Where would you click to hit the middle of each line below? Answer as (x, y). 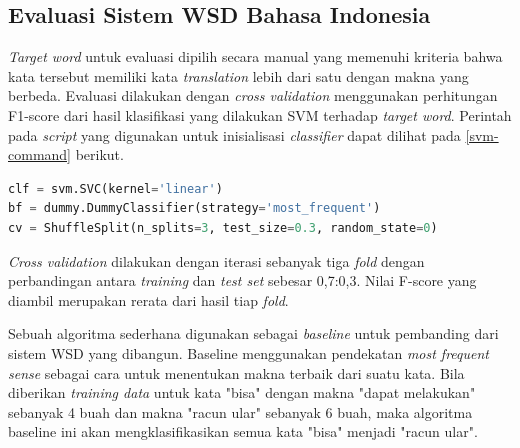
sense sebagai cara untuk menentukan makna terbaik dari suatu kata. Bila (236, 372)
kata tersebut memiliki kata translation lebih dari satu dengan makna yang (238, 75)
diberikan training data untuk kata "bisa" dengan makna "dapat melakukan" (242, 392)
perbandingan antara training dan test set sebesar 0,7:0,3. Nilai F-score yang (242, 280)
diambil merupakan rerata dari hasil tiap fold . (148, 299)
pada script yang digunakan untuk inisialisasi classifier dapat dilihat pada (234, 134)
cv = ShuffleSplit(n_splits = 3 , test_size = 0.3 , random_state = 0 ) (223, 227)
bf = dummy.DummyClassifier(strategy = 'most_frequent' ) (194, 208)
